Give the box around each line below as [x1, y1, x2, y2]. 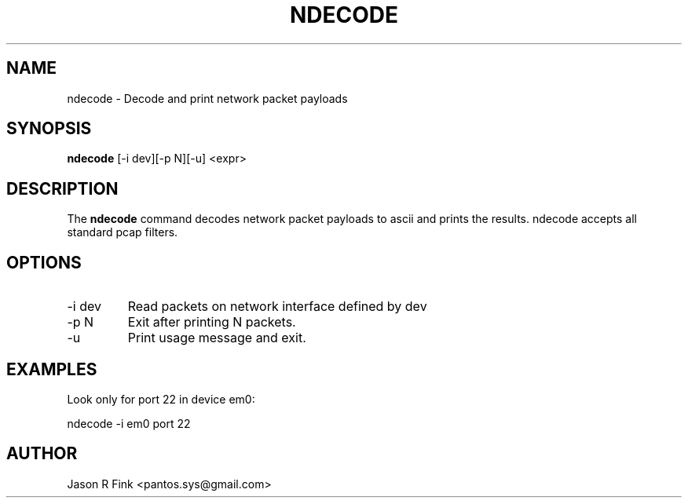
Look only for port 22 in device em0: [67, 392, 255, 406]
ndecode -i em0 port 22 [67, 416, 191, 430]
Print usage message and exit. [127, 330, 306, 346]
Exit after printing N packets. [127, 314, 296, 331]
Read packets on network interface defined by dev [127, 298, 427, 315]
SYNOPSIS [6, 119, 92, 139]
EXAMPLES [6, 359, 97, 379]
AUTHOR [6, 444, 78, 464]
